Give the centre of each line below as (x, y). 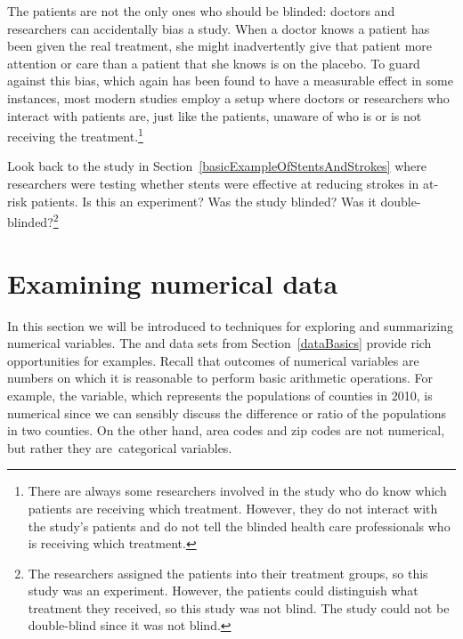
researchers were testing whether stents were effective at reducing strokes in (213, 183)
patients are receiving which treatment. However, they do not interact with (233, 508)
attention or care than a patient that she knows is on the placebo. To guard (214, 63)
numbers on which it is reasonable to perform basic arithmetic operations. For (220, 378)
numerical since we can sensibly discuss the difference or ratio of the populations (227, 413)
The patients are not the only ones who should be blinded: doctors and (201, 11)
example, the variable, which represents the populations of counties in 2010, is (220, 395)
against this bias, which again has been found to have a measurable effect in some (230, 81)
